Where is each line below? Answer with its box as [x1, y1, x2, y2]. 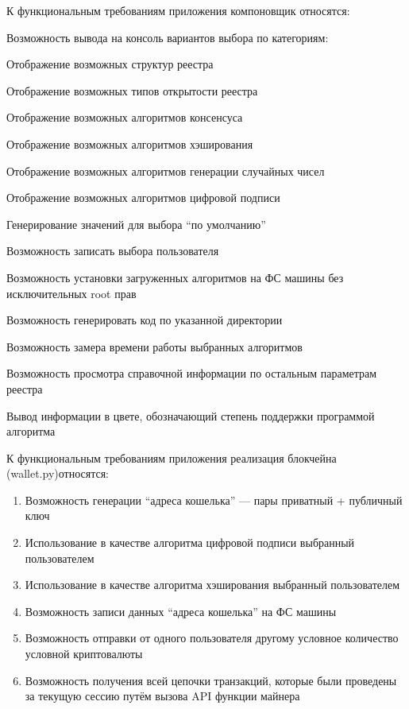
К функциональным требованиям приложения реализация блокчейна [6, 449, 337, 466]
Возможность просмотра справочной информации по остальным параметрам [6, 365, 377, 382]
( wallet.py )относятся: [6, 465, 110, 482]
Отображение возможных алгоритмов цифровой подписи [6, 189, 280, 206]
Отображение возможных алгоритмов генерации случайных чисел [6, 162, 325, 179]
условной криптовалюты [25, 645, 143, 662]
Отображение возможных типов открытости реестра [6, 82, 258, 99]
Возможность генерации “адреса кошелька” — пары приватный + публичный [25, 491, 403, 508]
